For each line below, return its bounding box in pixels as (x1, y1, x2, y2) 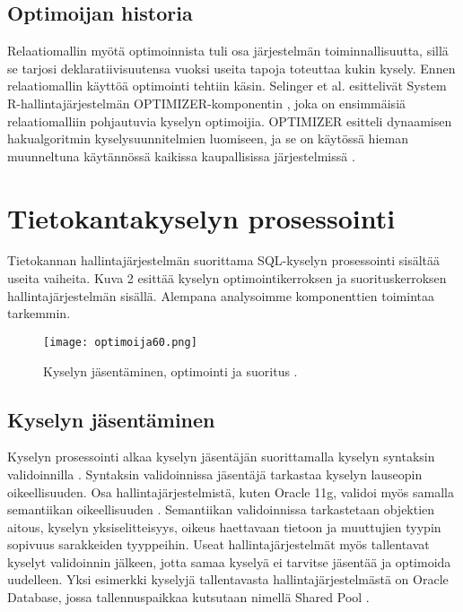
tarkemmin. (7, 304, 71, 323)
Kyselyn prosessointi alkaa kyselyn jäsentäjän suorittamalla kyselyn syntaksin (7, 447, 435, 466)
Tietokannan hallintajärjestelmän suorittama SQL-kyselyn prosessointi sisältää (7, 251, 441, 270)
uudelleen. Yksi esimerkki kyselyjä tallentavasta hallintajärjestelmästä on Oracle (7, 570, 449, 589)
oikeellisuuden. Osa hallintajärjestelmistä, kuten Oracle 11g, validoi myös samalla (7, 482, 454, 501)
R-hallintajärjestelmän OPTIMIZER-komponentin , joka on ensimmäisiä (7, 93, 406, 112)
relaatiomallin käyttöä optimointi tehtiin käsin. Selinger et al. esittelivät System (7, 76, 447, 95)
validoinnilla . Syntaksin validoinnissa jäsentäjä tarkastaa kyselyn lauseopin (7, 464, 423, 483)
